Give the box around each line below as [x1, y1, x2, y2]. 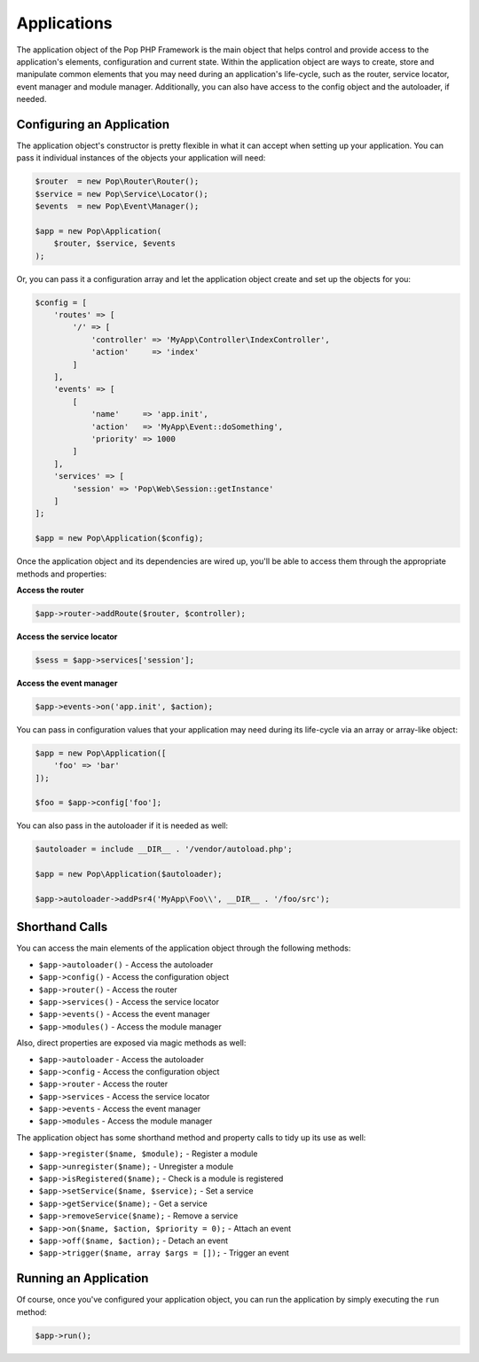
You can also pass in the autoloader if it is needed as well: [16, 820, 229, 831]
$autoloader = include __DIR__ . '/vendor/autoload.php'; [35, 844, 293, 855]
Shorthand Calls [16, 920, 108, 935]
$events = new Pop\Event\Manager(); [35, 201, 200, 212]
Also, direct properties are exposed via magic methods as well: [16, 1037, 247, 1048]
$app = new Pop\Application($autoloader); [35, 869, 223, 880]
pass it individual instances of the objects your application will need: [16, 153, 266, 163]
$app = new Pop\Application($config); [35, 533, 204, 544]
